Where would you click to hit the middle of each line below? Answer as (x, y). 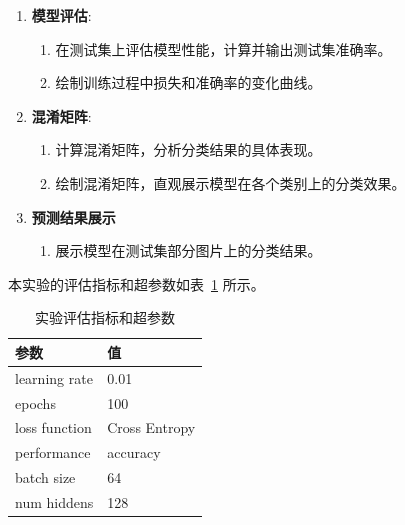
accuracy (134, 452)
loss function (53, 427)
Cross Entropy (151, 427)
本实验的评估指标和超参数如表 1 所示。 (136, 283)
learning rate (54, 377)
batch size (45, 477)
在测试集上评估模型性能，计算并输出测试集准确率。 (223, 48)
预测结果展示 (73, 216)
